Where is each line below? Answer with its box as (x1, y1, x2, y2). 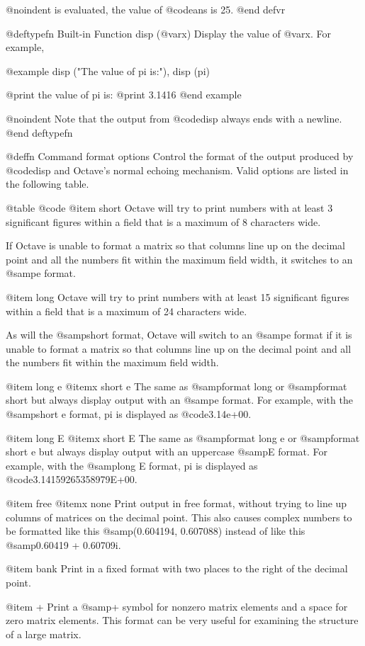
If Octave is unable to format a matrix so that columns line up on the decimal (6, 238, 346, 253)
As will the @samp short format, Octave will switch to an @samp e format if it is (6, 327, 352, 342)
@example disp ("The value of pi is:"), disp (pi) (6, 63, 210, 78)
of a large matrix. (6, 626, 82, 641)
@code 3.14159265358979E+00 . (6, 472, 137, 487)
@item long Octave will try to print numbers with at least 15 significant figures (6, 289, 349, 304)
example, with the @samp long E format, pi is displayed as (6, 458, 258, 472)
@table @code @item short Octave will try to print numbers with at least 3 (6, 200, 333, 215)
